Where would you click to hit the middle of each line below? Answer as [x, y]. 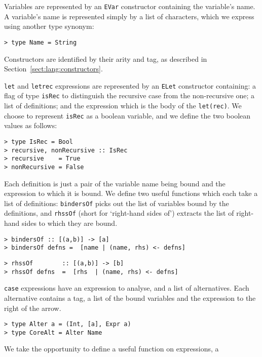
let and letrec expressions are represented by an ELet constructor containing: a [130, 85]
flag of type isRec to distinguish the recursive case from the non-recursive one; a [129, 95]
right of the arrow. [33, 308]
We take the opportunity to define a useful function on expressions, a [111, 349]
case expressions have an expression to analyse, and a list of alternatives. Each [127, 288]
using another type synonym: [49, 26]
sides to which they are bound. [70, 223]
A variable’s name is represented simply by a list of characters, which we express [129, 16]
